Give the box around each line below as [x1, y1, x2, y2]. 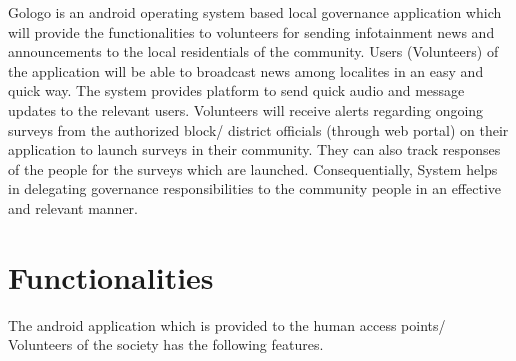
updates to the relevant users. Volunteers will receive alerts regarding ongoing [8, 99, 484, 120]
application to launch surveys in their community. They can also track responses [8, 139, 501, 160]
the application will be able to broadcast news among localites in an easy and [8, 60, 484, 81]
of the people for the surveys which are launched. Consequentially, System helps [8, 158, 498, 179]
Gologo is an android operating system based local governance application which [8, 2, 502, 22]
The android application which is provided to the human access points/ [8, 314, 446, 335]
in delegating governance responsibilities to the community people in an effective [8, 178, 502, 199]
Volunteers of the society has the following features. [8, 334, 324, 355]
